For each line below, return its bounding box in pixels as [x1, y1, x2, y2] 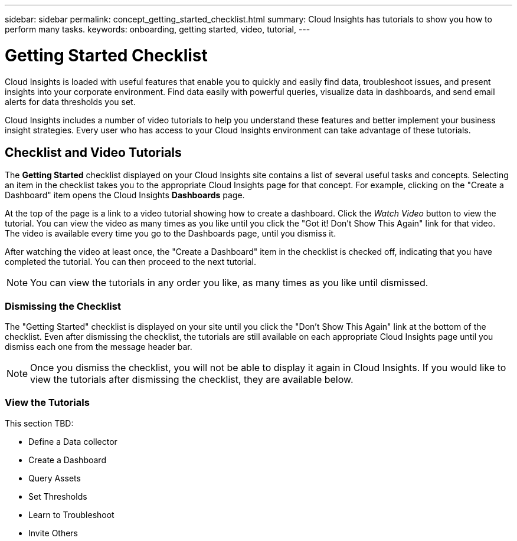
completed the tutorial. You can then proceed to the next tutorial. [5, 257, 256, 267]
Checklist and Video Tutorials [5, 145, 182, 160]
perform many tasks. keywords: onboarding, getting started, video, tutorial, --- [5, 24, 310, 34]
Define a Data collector [28, 436, 117, 447]
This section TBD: [5, 418, 74, 428]
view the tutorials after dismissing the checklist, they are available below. [30, 373, 354, 386]
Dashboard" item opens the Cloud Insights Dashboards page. [5, 190, 245, 201]
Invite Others [28, 527, 78, 538]
